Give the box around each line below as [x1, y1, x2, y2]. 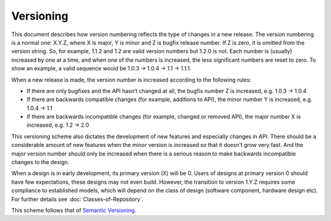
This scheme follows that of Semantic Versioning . [11, 206, 137, 214]
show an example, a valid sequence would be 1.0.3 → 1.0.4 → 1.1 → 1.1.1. [11, 65, 191, 72]
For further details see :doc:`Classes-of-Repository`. [11, 195, 144, 203]
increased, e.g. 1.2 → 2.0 [26, 121, 89, 129]
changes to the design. [11, 159, 70, 166]
